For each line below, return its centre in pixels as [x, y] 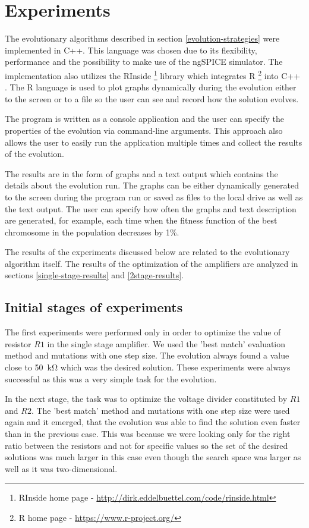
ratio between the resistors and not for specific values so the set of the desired [146, 445]
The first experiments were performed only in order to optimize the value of [143, 332]
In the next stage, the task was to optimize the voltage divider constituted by [146, 399]
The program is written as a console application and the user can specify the [144, 119]
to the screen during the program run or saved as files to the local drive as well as [154, 197]
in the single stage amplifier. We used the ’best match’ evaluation [166, 343]
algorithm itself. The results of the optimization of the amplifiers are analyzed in [152, 263]
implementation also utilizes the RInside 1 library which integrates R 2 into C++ [153, 74]
